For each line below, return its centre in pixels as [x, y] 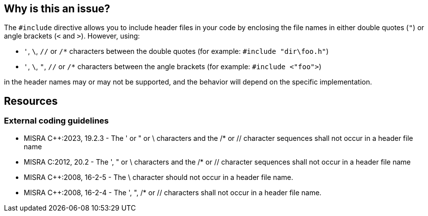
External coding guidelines [56, 121]
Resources [31, 101]
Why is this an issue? [57, 9]
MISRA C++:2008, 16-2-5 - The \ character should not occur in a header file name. [159, 177]
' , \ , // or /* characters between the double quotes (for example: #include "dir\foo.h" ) [176, 51]
